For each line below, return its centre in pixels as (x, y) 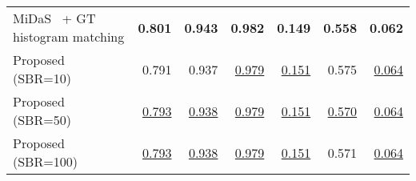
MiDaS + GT (54, 18)
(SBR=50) (42, 120)
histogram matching (69, 36)
